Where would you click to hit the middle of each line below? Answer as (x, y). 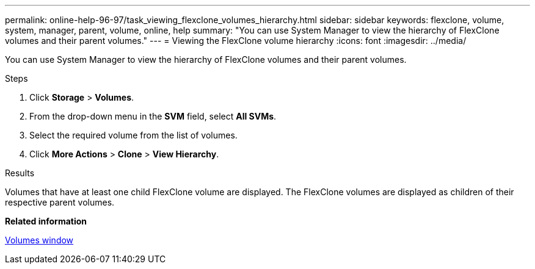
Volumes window (39, 240)
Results (20, 173)
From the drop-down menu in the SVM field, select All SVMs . (153, 116)
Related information (46, 221)
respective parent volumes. (60, 202)
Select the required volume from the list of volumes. (133, 135)
